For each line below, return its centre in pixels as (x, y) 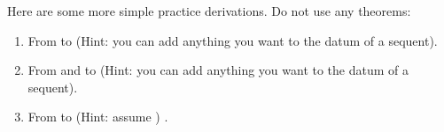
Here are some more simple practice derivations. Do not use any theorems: (209, 11)
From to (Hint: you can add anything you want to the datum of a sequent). (233, 40)
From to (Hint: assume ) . (98, 117)
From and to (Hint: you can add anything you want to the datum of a (218, 70)
